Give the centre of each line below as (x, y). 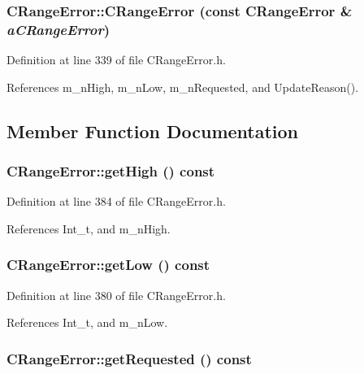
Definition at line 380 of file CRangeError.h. (116, 295)
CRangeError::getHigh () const (111, 171)
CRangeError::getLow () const (108, 265)
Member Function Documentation (153, 130)
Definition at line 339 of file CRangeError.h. (116, 60)
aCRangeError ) (58, 29)
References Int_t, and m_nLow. (87, 322)
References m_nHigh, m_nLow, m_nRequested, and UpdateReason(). (183, 87)
